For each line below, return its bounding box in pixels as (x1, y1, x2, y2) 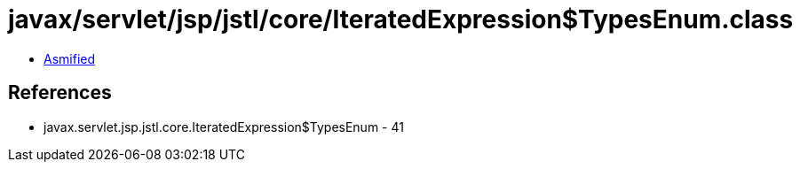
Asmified (44, 50, 96, 66)
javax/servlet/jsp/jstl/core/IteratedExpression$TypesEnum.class (8, 4, 794, 35)
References (8, 81, 112, 104)
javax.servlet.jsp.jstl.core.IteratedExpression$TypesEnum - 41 (44, 119, 404, 134)
